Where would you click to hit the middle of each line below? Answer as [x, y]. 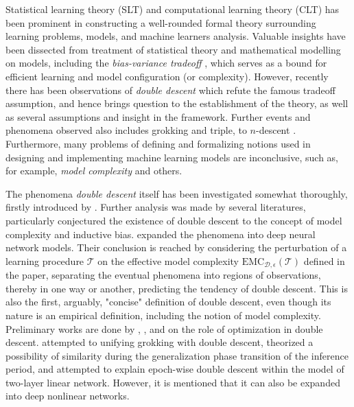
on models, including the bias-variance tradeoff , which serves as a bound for [166, 63]
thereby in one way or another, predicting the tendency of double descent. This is [177, 288]
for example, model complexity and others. [94, 171]
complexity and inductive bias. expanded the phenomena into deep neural [161, 234]
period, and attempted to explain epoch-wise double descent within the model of [175, 369]
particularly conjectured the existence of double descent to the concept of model [174, 220]
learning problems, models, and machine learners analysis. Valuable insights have [176, 36]
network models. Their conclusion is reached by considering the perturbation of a [176, 247]
